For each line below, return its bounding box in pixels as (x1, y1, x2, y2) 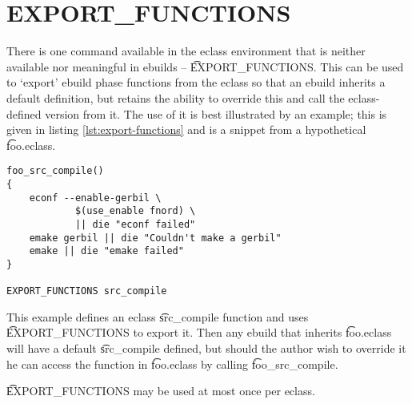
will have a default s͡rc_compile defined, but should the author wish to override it (6, 340, 406, 357)
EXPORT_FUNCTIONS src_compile (6, 285, 167, 297)
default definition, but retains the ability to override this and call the (6, 89, 345, 106)
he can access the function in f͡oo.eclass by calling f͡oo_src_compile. (6, 355, 338, 372)
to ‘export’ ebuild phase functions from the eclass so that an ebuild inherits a (6, 74, 386, 91)
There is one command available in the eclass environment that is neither (6, 42, 366, 59)
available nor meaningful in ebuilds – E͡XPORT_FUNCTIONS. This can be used (6, 58, 404, 75)
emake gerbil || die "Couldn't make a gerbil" (29, 232, 282, 244)
